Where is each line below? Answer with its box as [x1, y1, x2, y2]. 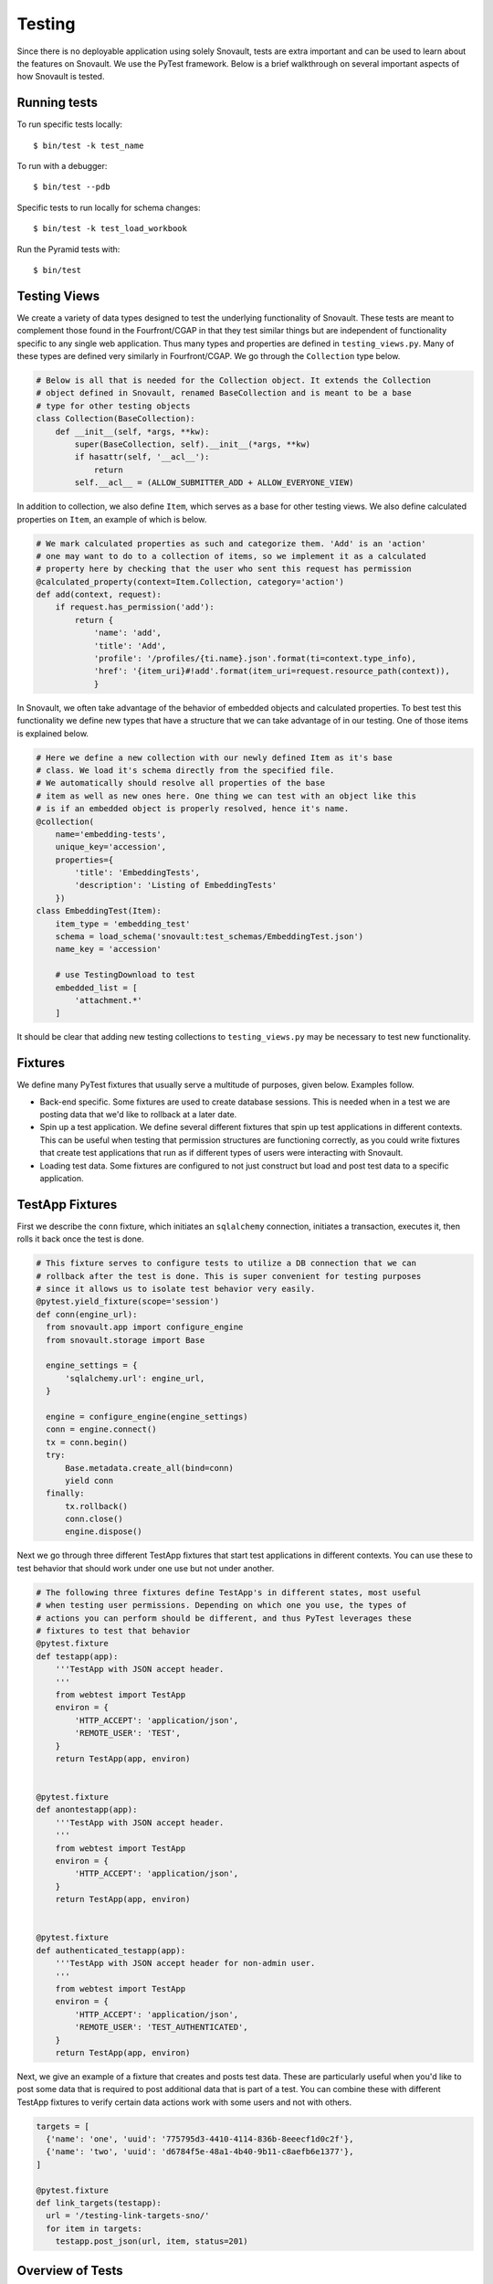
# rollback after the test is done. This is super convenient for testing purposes [36, 1271, 422, 1281]
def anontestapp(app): [36, 1804, 138, 1815]
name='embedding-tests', [55, 829, 167, 840]
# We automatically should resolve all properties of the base [36, 777, 326, 788]
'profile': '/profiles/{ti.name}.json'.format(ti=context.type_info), [93, 653, 417, 664]
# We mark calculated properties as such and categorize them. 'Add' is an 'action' [36, 538, 426, 548]
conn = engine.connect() [46, 1424, 157, 1434]
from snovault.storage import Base [46, 1335, 205, 1345]
